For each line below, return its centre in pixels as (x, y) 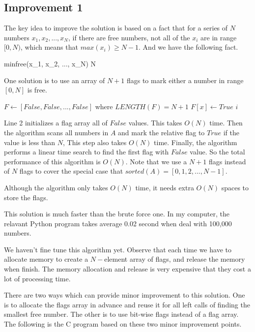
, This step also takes (95, 142)
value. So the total (217, 152)
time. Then (226, 123)
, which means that (49, 47)
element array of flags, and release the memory (175, 259)
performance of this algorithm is (52, 161)
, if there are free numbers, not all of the (129, 37)
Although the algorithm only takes (56, 187)
